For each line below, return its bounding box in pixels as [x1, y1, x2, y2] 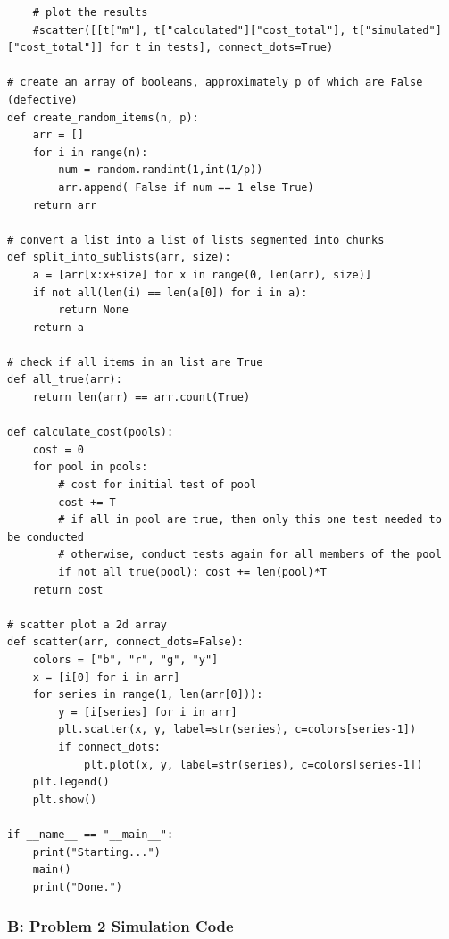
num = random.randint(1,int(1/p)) [58, 163, 263, 177]
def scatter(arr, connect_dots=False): [7, 636, 244, 649]
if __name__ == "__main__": [7, 827, 174, 841]
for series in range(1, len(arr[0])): [32, 688, 263, 702]
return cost [32, 583, 104, 596]
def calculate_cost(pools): [7, 426, 174, 439]
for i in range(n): [32, 145, 148, 159]
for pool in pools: [32, 461, 148, 474]
